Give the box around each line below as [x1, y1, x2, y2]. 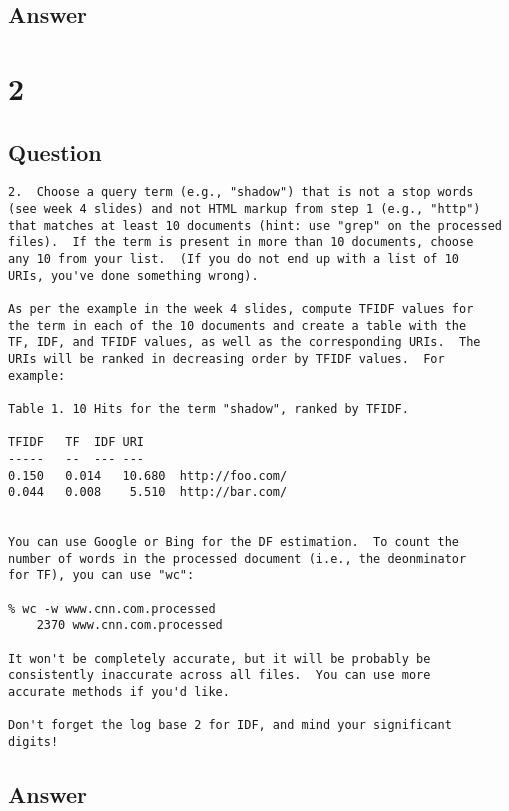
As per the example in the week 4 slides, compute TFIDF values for [8, 301, 474, 316]
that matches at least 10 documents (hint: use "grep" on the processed [8, 218, 502, 233]
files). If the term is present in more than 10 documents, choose [8, 235, 474, 250]
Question [8, 136, 102, 167]
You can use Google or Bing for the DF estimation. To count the [8, 535, 460, 550]
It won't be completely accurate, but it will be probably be [8, 651, 431, 666]
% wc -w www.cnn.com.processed [8, 601, 216, 616]
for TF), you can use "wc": [8, 568, 195, 583]
